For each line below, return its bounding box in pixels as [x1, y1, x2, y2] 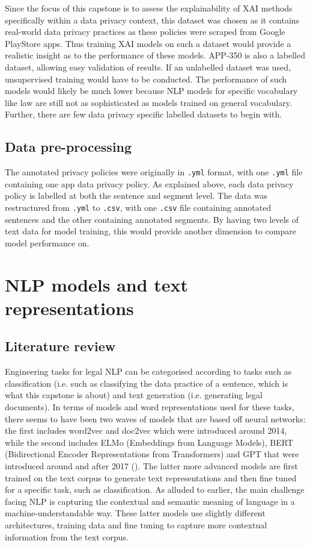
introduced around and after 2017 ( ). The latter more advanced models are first [5, 459, 298, 472]
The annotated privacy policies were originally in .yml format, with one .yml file [5, 166, 303, 178]
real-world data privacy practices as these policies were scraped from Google [5, 25, 285, 38]
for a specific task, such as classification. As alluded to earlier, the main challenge [5, 483, 305, 496]
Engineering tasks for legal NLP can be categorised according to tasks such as [5, 365, 292, 378]
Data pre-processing [5, 137, 132, 156]
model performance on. [5, 236, 90, 249]
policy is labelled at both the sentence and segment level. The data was [5, 189, 267, 202]
